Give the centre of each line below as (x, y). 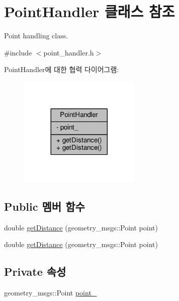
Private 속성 (35, 272)
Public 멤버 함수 (44, 206)
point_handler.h (69, 52)
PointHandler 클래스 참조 (89, 11)
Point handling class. (36, 36)
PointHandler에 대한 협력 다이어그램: (62, 69)
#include (18, 52)
